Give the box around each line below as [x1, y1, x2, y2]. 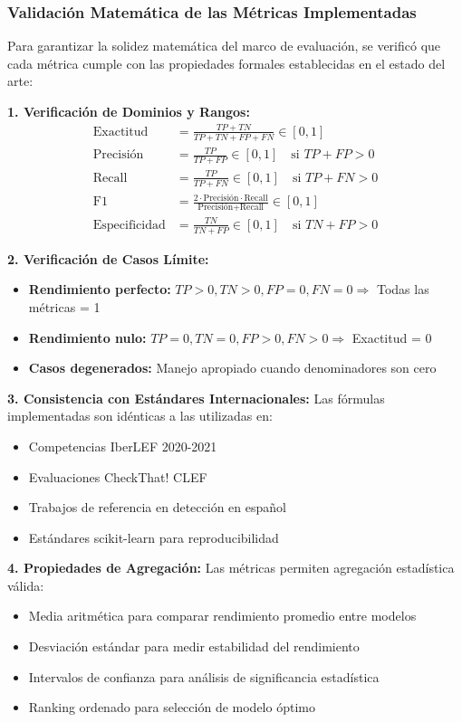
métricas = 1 [28, 297, 101, 316]
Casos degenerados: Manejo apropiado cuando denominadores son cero [28, 358, 437, 377]
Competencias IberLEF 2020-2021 [28, 436, 217, 455]
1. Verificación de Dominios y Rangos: [7, 102, 250, 120]
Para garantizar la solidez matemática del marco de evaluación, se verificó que [7, 36, 441, 55]
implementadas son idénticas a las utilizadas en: [7, 406, 273, 425]
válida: [7, 575, 44, 594]
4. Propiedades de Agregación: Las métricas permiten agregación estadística [7, 558, 455, 577]
